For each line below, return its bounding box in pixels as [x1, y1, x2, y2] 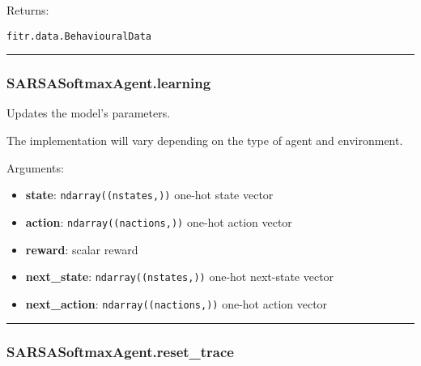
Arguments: [6, 159, 64, 176]
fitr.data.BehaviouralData [6, 30, 151, 42]
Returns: [6, 2, 49, 18]
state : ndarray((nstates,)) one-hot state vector [25, 186, 274, 203]
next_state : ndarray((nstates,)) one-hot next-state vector [25, 268, 334, 285]
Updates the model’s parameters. [6, 104, 171, 121]
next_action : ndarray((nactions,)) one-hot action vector [25, 295, 328, 312]
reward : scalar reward [25, 240, 138, 257]
